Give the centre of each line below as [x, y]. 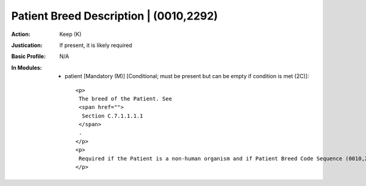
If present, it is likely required [96, 45]
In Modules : [27, 68]
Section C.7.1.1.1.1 [112, 116]
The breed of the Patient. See [125, 98]
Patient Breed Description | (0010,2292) [115, 16]
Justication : [27, 45]
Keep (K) [70, 34]
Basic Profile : [28, 56]
